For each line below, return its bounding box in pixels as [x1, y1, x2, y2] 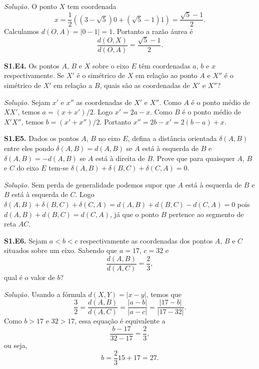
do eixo [16, 162, 39, 173]
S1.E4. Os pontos [4, 60, 59, 70]
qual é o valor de [4, 272, 55, 282]
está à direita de [95, 152, 145, 163]
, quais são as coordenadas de [99, 80, 190, 90]
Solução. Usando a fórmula [4, 288, 86, 299]
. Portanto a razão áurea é [112, 26, 193, 36]
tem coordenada [67, 1, 116, 11]
